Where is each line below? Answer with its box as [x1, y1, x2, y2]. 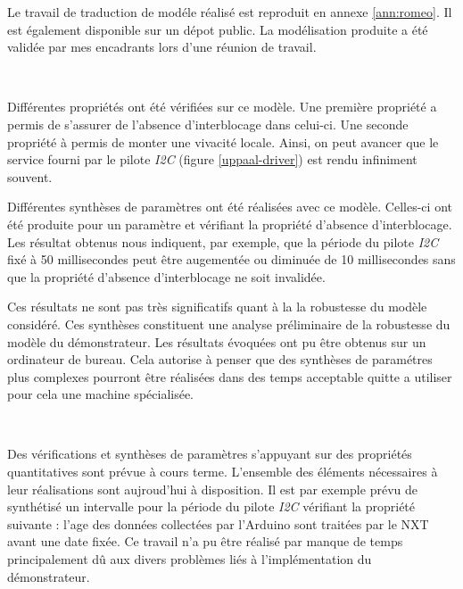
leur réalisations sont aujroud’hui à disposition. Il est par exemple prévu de [7, 479, 418, 498]
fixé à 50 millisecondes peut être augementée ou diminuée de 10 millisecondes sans [7, 250, 456, 269]
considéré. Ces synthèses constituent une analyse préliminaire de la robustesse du [7, 314, 451, 333]
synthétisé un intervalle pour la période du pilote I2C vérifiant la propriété [7, 497, 416, 516]
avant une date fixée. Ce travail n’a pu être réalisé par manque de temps [7, 532, 403, 551]
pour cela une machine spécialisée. [7, 385, 194, 403]
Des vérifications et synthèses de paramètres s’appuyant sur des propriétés [7, 444, 412, 463]
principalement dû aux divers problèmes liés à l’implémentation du [7, 550, 372, 568]
